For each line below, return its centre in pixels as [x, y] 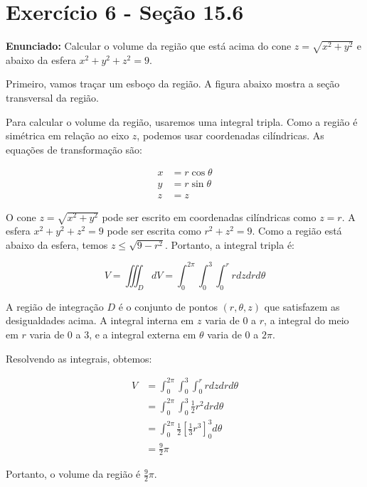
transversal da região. [52, 98]
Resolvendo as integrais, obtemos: [79, 358]
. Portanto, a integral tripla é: [230, 244]
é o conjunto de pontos [168, 306]
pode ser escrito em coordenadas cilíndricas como [209, 216]
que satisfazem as [302, 306]
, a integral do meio [307, 320]
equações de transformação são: [74, 149]
